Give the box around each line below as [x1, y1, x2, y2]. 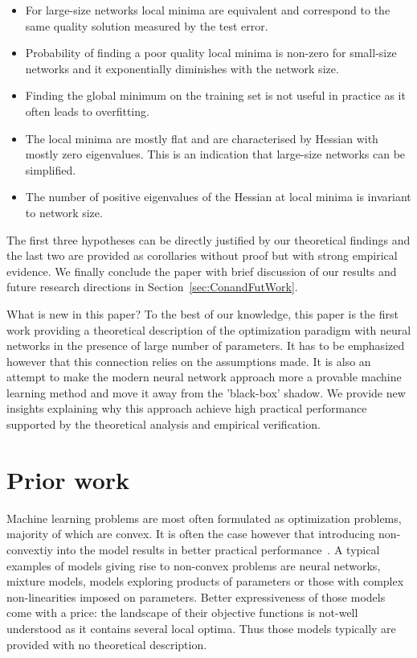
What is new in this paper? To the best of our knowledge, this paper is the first [6, 305, 399, 322]
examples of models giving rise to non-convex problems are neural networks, [6, 557, 381, 574]
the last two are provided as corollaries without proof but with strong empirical [6, 247, 398, 264]
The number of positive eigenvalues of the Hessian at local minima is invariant [25, 188, 411, 205]
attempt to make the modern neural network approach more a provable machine [6, 368, 402, 385]
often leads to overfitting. [25, 102, 149, 119]
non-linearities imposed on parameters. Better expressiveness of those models [6, 588, 386, 605]
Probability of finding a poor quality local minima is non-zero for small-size [25, 44, 397, 61]
